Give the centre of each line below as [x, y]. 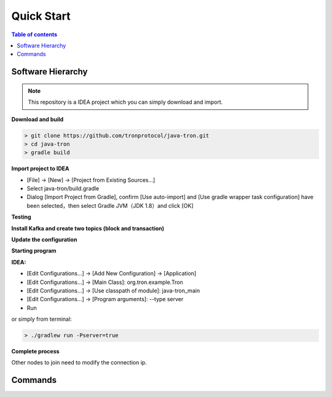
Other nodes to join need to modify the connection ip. [79, 363]
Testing [21, 217]
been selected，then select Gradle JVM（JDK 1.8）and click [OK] [110, 205]
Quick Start [41, 16]
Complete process [35, 352]
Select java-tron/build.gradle [63, 189]
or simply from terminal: [41, 319]
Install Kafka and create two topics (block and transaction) [88, 228]
